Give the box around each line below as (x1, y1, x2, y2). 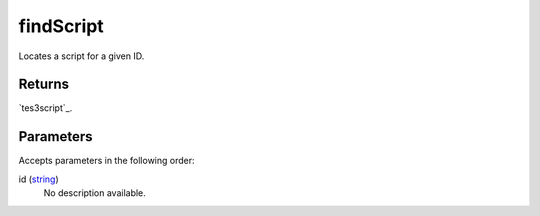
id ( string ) (18, 173, 59, 185)
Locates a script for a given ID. (18, 50, 145, 62)
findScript (18, 15, 104, 37)
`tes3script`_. (18, 102, 73, 114)
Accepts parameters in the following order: (18, 155, 195, 167)
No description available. (43, 187, 147, 199)
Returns (18, 76, 70, 93)
